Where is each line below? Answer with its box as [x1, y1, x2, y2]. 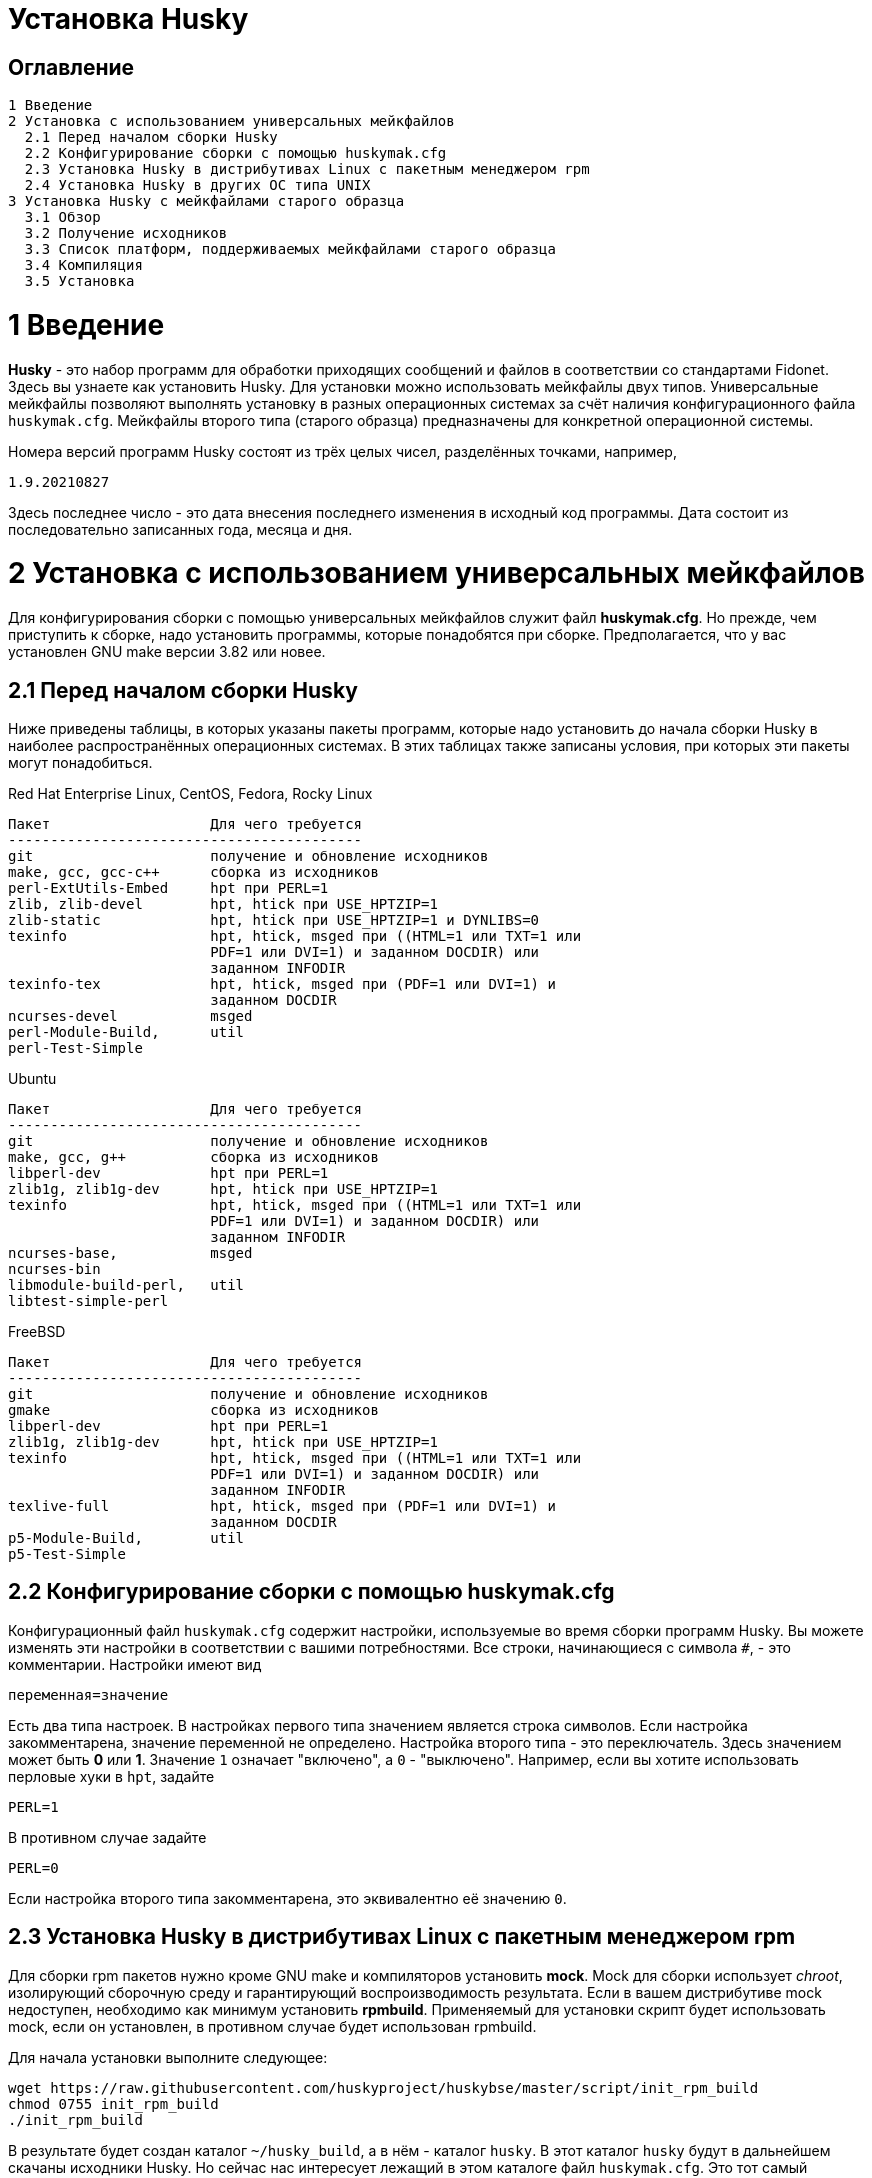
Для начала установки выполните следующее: [8, 2048, 328, 2066]
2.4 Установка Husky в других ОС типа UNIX [24, 177, 371, 194]
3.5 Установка [24, 273, 135, 290]
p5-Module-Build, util [8, 1530, 245, 1547]
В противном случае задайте [8, 1828, 207, 1846]
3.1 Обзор [24, 209, 101, 226]
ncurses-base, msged [8, 1245, 253, 1262]
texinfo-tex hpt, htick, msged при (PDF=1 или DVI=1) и [8, 976, 556, 993]
